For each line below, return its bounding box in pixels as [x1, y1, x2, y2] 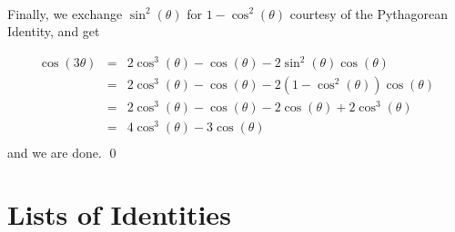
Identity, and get [7, 22, 100, 41]
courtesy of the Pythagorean [289, 4, 449, 23]
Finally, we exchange [7, 4, 123, 23]
